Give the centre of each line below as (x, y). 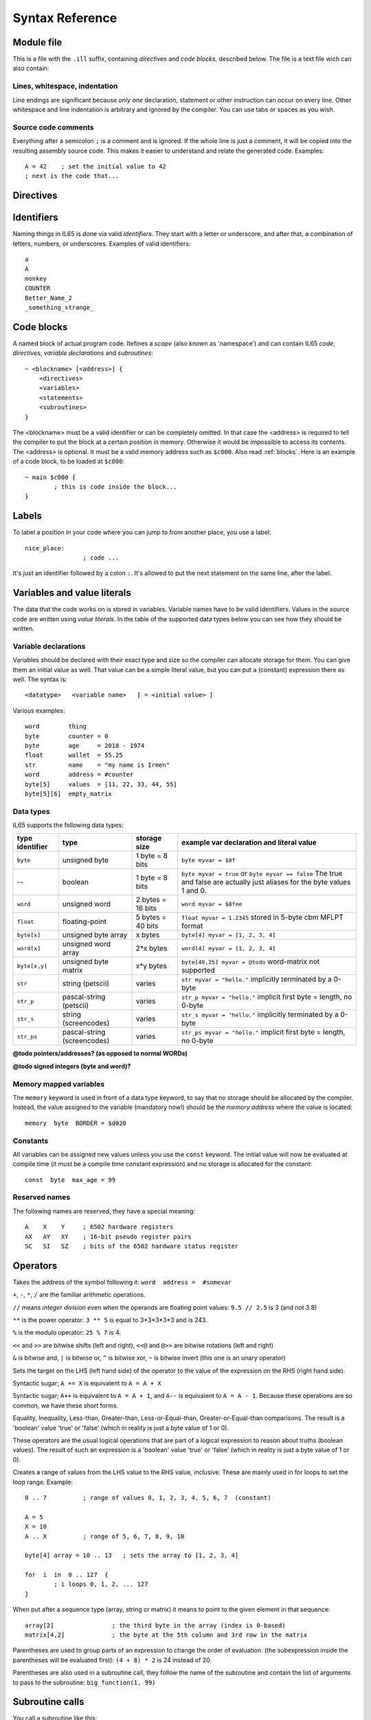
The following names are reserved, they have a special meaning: (104, 1211)
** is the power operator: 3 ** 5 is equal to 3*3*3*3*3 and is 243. (110, 1320)
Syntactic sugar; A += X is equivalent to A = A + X (87, 1384)
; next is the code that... (72, 176)
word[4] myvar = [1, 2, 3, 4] (228, 948)
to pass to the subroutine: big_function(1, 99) (84, 1682)
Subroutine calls (48, 1702)
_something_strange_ (59, 307)
